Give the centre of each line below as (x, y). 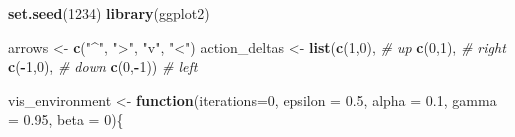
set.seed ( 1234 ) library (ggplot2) (109, 13)
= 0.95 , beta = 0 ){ (66, 119)
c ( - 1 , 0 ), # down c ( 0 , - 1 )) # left (103, 66)
